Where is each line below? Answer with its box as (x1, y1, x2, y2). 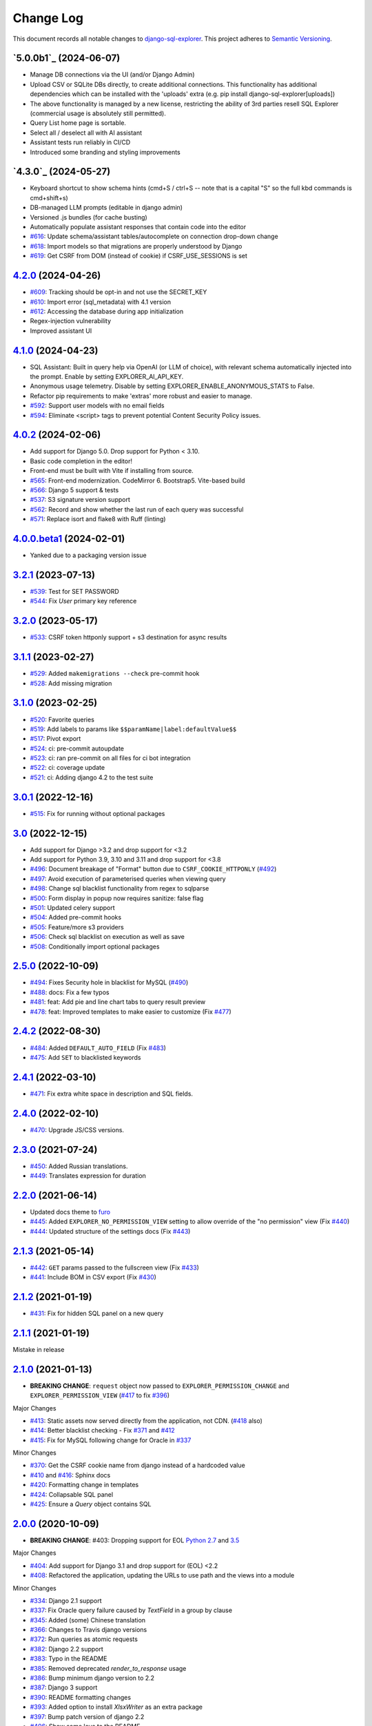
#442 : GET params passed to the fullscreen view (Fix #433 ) (30, 1263, 200, 1272)
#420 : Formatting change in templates (30, 1481, 139, 1489)
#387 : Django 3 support (30, 1683, 98, 1691)
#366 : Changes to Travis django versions (30, 1626, 147, 1634)
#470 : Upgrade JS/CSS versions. (30, 1125, 124, 1134)
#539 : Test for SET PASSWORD (30, 588, 120, 595)
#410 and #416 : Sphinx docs (30, 1471, 111, 1479)
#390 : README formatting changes (30, 1693, 131, 1701)
